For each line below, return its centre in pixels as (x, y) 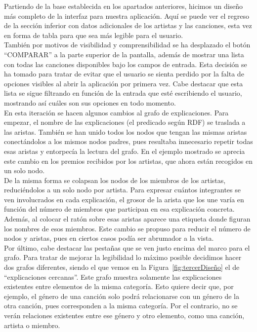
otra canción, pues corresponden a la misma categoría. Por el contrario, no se (121, 306)
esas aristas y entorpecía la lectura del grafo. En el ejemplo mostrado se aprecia (125, 151)
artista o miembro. (32, 325)
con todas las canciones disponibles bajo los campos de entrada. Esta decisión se (126, 64)
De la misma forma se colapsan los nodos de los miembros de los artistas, (115, 180)
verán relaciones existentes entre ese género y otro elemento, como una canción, (124, 315)
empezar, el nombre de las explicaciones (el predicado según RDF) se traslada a (125, 122)
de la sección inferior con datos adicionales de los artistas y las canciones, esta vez (128, 25)
